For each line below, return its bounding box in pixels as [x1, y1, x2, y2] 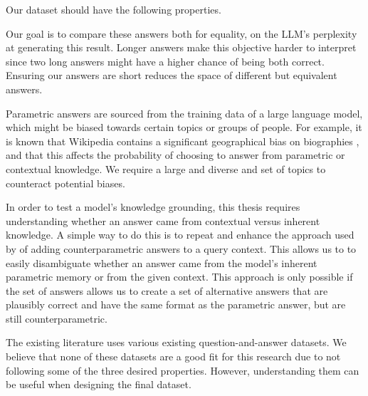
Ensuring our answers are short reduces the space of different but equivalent [6, 68, 337, 83]
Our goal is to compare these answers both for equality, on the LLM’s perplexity [6, 26, 357, 41]
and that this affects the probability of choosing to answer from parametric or [6, 147, 345, 162]
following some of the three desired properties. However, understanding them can [6, 363, 359, 377]
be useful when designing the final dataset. [6, 377, 191, 392]
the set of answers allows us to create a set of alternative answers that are [6, 283, 328, 298]
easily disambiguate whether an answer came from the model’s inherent [6, 255, 317, 270]
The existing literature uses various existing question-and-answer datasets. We [6, 335, 347, 350]
